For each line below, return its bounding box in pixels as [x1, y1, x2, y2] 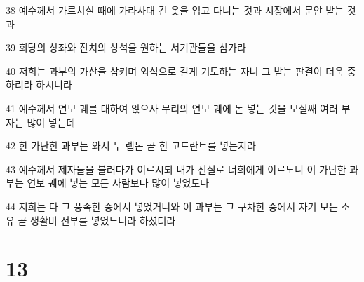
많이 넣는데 [27, 114, 76, 129]
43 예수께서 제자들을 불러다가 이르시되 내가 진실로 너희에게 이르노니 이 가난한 [6, 161, 346, 176]
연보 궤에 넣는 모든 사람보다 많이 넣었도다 [27, 175, 210, 190]
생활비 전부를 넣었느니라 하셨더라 [30, 213, 176, 227]
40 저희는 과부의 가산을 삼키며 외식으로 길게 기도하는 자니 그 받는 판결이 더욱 [6, 63, 344, 78]
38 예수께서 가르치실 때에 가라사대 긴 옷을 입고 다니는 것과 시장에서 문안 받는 [6, 3, 344, 17]
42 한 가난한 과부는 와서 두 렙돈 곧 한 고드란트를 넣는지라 [6, 138, 256, 153]
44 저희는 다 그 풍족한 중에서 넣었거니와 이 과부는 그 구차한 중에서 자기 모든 [6, 199, 338, 213]
